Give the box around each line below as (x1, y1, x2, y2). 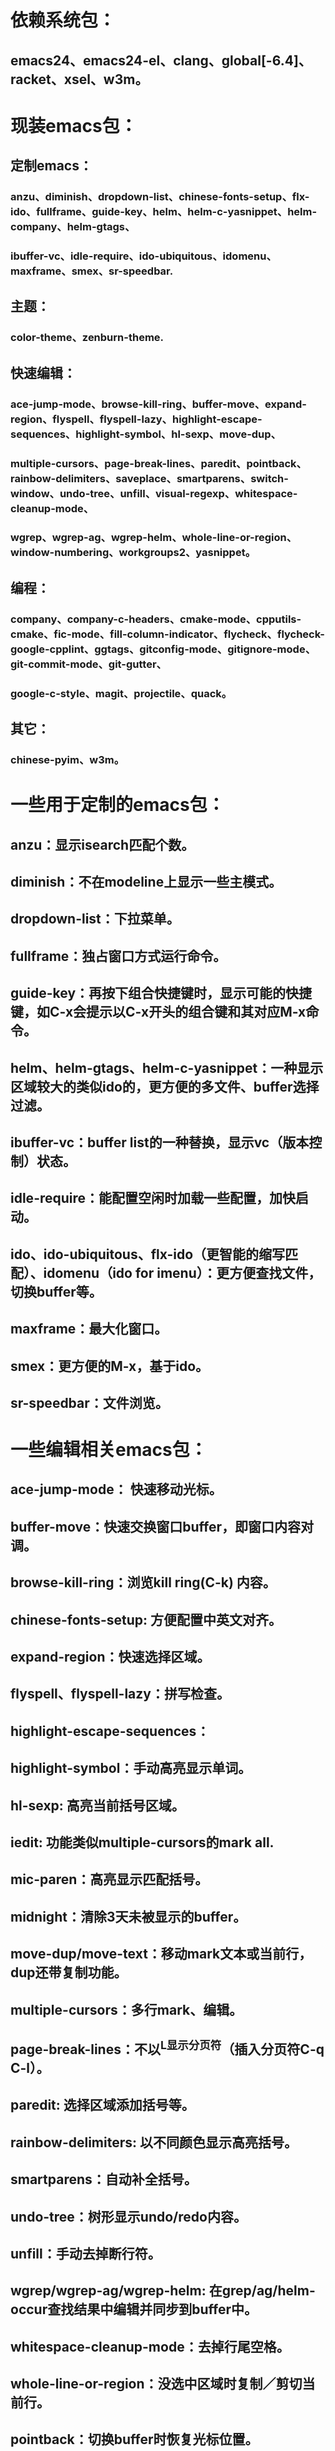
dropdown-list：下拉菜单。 (10, 911, 180, 928)
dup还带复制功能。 (10, 1964, 128, 1981)
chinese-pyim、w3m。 (10, 753, 125, 767)
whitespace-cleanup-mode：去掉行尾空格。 (10, 2338, 290, 2355)
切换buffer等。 (10, 1283, 103, 1300)
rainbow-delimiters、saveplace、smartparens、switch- (10, 471, 289, 485)
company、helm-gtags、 (10, 220, 136, 234)
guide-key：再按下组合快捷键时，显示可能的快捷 (10, 985, 313, 1002)
